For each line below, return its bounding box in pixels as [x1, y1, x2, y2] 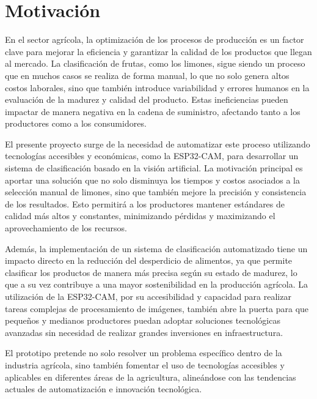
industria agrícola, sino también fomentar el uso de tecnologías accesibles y [5, 358, 285, 371]
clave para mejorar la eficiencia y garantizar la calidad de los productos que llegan [5, 45, 312, 58]
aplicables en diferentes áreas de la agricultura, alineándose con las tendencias [5, 370, 296, 383]
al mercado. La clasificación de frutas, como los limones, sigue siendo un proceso [5, 57, 305, 70]
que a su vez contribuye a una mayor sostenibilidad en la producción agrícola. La [5, 278, 308, 291]
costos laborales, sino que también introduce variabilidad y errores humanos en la [5, 81, 310, 94]
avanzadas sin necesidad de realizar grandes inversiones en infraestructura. [5, 326, 283, 338]
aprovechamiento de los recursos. [5, 222, 127, 234]
